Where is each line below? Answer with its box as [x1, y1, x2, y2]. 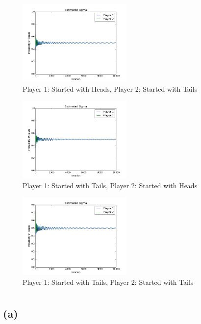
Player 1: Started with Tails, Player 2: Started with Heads [23, 180, 198, 190]
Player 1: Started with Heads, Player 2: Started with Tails [23, 83, 198, 94]
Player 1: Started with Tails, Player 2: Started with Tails [23, 276, 194, 287]
